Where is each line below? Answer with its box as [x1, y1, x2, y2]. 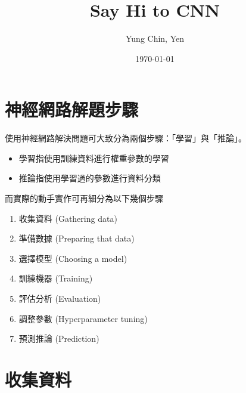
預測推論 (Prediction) [18, 332, 99, 345]
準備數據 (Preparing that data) [18, 232, 135, 245]
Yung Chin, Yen [125, 32, 185, 45]
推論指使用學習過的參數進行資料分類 [18, 172, 161, 184]
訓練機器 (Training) [18, 272, 93, 284]
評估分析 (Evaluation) [18, 292, 101, 304]
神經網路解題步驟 [5, 97, 139, 122]
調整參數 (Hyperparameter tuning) [18, 312, 148, 324]
